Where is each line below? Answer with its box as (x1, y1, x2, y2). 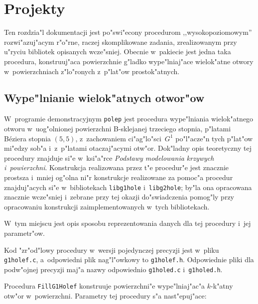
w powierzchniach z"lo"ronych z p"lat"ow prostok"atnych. (4, 66, 180, 76)
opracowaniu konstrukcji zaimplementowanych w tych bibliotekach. (4, 201, 210, 211)
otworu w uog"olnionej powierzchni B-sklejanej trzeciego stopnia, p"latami (4, 123, 231, 133)
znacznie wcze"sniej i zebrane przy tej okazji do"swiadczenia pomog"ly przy (4, 192, 234, 202)
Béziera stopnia (4, 133, 51, 143)
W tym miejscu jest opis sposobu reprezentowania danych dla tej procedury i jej (4, 218, 251, 228)
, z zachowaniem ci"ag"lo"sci (75, 133, 161, 143)
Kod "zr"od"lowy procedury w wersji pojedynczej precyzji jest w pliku (4, 244, 219, 255)
